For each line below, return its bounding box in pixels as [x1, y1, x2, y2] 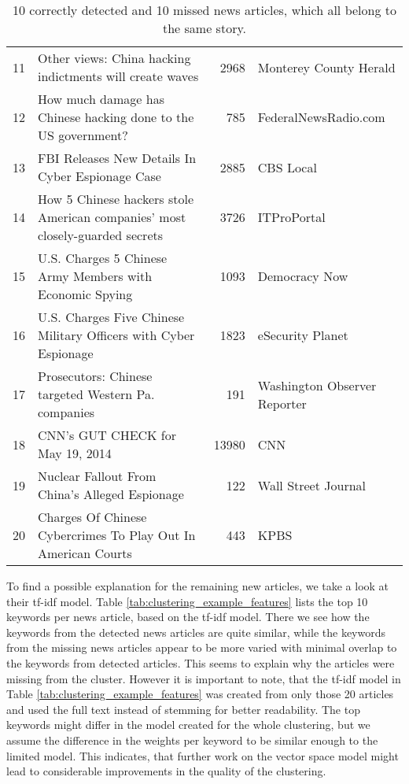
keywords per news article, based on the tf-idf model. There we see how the [6, 608, 370, 625]
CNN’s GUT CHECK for [38, 426, 177, 444]
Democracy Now [257, 267, 348, 285]
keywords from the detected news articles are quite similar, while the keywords [6, 623, 386, 640]
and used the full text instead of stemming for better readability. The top [6, 701, 360, 717]
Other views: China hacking [38, 49, 191, 67]
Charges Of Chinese [38, 508, 147, 526]
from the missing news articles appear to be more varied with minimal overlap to [6, 639, 397, 656]
